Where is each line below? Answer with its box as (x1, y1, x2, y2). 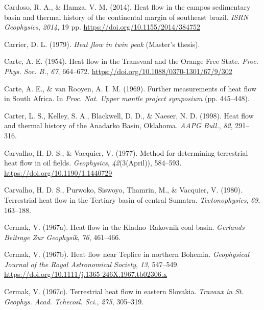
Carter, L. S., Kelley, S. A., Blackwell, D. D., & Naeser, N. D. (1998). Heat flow (4, 110, 254, 121)
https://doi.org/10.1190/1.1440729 (4, 167, 112, 178)
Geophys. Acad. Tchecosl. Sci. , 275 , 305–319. (4, 296, 144, 306)
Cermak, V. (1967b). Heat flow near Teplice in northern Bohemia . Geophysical (4, 249, 250, 259)
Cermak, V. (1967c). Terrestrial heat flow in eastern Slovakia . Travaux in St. (4, 286, 244, 297)
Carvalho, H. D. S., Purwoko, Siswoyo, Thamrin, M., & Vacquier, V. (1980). (4, 184, 243, 195)
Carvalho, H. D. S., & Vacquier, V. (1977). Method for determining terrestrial (4, 147, 248, 158)
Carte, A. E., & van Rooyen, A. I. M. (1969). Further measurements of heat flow (4, 83, 256, 93)
